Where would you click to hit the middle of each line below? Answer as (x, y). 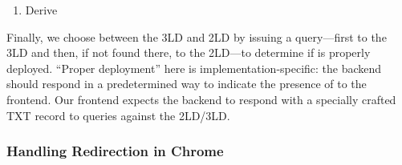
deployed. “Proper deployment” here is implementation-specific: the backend (194, 68)
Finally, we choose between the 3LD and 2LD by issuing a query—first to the (197, 36)
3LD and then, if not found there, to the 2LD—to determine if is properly (189, 52)
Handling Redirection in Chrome (115, 151)
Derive (41, 10)
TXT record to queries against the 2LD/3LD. (118, 115)
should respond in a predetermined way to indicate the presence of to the (187, 84)
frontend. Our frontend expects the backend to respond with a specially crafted (201, 99)
